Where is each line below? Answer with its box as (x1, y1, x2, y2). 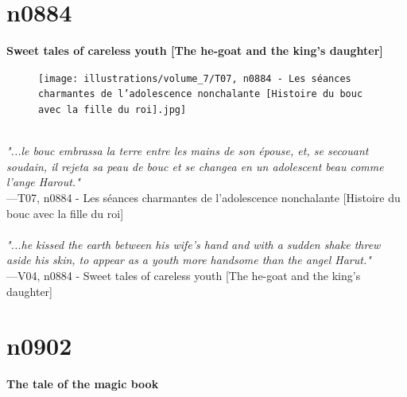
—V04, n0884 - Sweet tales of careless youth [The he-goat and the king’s (6, 267, 361, 284)
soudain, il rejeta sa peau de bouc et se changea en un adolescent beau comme (6, 158, 384, 174)
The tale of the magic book (6, 376, 159, 392)
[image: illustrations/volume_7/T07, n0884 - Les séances (38, 72, 351, 84)
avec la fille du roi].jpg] (38, 104, 187, 116)
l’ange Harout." (6, 173, 80, 190)
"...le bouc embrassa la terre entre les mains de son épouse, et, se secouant (6, 142, 369, 159)
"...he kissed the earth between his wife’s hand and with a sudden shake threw (6, 235, 381, 252)
